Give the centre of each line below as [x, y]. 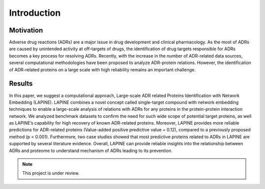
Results [21, 84]
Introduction [35, 13]
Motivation [26, 30]
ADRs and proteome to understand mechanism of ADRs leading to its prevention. [91, 151]
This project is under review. [51, 173]
